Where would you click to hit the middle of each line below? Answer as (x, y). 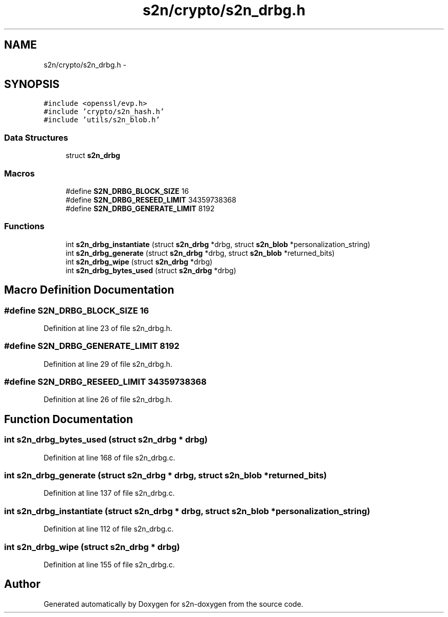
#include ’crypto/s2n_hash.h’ (104, 112)
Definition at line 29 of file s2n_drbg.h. (108, 364)
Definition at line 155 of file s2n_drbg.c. (109, 564)
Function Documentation (69, 419)
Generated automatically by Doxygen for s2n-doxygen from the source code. (173, 604)
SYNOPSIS (32, 84)
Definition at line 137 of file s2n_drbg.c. (109, 493)
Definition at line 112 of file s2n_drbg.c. (109, 529)
